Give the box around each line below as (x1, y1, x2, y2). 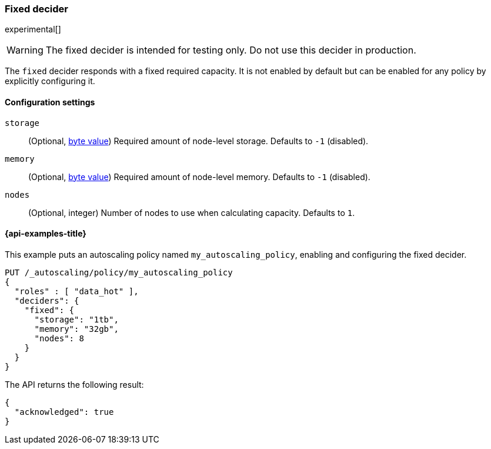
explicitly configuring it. (5, 76, 95, 87)
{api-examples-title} (5, 228, 86, 239)
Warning (6, 44, 44, 56)
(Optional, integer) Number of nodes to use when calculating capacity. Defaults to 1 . (28, 207, 355, 218)
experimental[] (5, 24, 61, 35)
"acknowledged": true (14, 407, 114, 417)
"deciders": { (14, 295, 79, 305)
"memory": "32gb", (34, 324, 119, 334)
